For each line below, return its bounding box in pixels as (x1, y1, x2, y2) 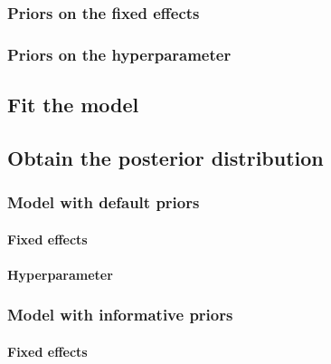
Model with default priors (7, 191, 200, 214)
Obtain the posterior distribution (7, 143, 324, 171)
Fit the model (7, 91, 139, 119)
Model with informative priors (7, 303, 233, 326)
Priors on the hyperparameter (7, 43, 232, 65)
